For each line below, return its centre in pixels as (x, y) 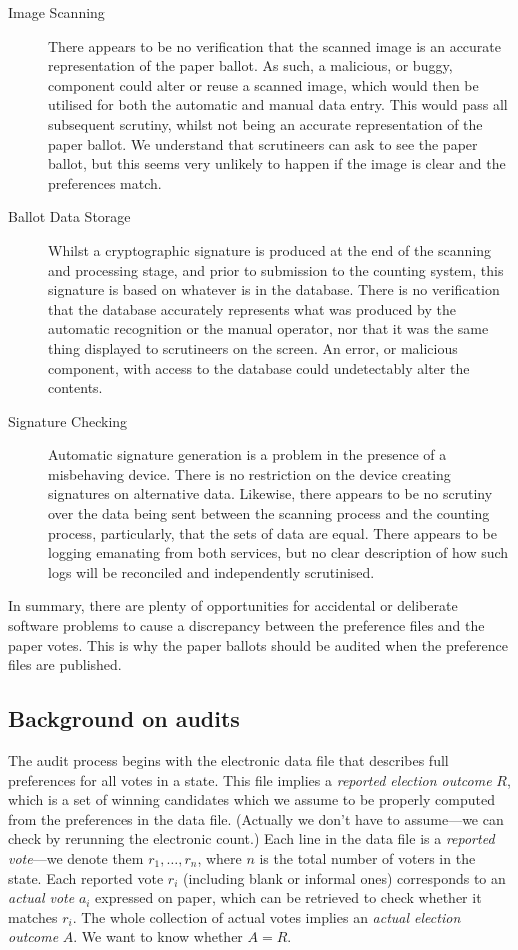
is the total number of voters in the (367, 857)
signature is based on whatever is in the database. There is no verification (274, 289)
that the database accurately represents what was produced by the (252, 308)
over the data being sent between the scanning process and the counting (269, 513)
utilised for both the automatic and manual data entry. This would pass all (278, 104)
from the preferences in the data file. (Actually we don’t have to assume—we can (256, 818)
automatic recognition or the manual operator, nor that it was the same (268, 328)
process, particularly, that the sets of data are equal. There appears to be (273, 532)
